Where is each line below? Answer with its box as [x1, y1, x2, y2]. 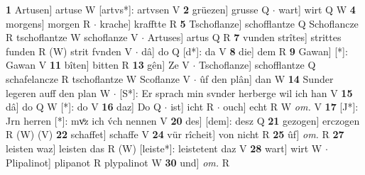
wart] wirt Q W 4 [278, 2, 356, 16]
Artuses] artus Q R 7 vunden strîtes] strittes [147, 30, 342, 45]
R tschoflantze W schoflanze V [6, 30, 138, 45]
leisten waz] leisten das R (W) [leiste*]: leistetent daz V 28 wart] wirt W [6, 140, 322, 155]
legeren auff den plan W [6, 85, 111, 100]
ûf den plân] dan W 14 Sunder [200, 71, 334, 86]
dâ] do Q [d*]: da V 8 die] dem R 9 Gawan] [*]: [141, 43, 348, 58]
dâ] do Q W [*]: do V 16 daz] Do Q [6, 99, 161, 114]
